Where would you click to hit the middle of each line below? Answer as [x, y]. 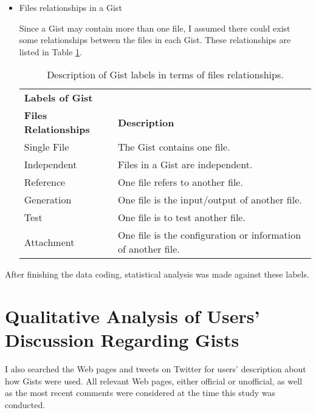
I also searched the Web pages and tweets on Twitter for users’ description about [156, 369]
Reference [45, 182]
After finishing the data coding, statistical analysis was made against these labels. [157, 274]
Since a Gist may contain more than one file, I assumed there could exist [155, 28]
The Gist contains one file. [174, 147]
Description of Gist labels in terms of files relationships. [165, 75]
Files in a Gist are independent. [185, 165]
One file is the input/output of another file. [210, 200]
